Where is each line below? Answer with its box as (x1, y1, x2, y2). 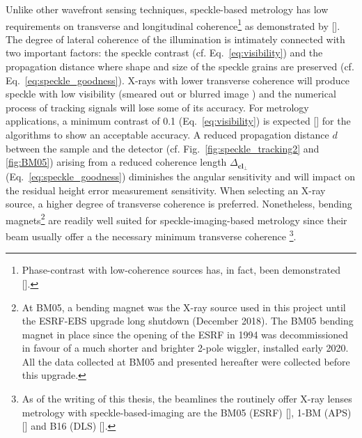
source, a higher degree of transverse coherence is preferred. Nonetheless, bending (6, 196, 352, 211)
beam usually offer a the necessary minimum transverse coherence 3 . (6, 227, 297, 243)
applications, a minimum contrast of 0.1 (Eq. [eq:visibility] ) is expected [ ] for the (6, 114, 351, 128)
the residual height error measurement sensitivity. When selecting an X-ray (6, 182, 326, 197)
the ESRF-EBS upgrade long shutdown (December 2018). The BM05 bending (22, 313, 354, 328)
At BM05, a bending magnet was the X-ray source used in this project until (22, 299, 346, 314)
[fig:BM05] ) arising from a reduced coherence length (6, 155, 227, 169)
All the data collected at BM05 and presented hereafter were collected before (22, 354, 350, 368)
